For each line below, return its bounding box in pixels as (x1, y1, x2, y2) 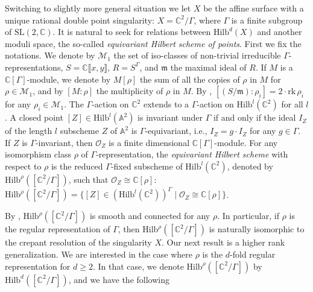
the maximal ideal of (170, 60, 247, 73)
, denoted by (227, 159, 273, 172)
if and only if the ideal (213, 111, 296, 124)
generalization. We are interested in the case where (5, 248, 192, 261)
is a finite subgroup (231, 13, 303, 26)
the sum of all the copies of (139, 72, 240, 85)
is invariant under (138, 111, 203, 124)
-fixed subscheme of (110, 159, 183, 172)
